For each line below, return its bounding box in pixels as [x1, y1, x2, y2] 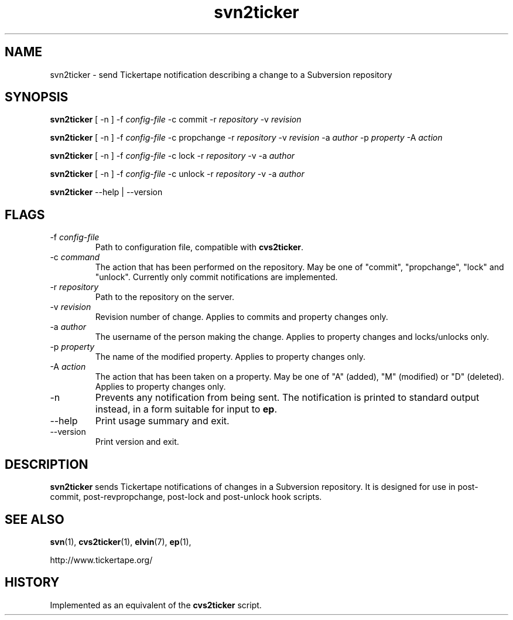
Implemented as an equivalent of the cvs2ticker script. [50, 599, 262, 610]
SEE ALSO [5, 512, 64, 527]
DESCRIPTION [5, 457, 88, 472]
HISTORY [5, 575, 60, 590]
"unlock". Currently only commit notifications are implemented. [95, 272, 338, 282]
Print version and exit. [95, 437, 179, 447]
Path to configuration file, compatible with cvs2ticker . [95, 242, 304, 253]
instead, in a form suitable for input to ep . [95, 403, 278, 415]
